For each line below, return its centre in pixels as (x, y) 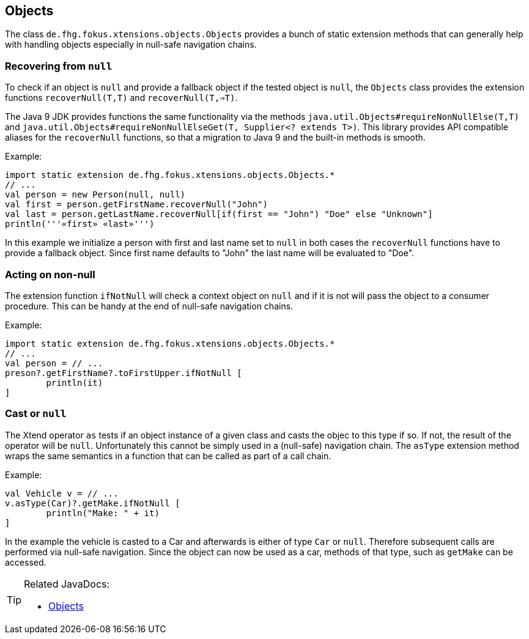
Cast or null (36, 414)
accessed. (26, 562)
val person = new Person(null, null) (95, 195)
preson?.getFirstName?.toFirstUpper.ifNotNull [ (124, 373)
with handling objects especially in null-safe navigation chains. (131, 45)
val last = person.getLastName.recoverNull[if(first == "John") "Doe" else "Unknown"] (219, 214)
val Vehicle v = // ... (62, 493)
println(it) (75, 382)
